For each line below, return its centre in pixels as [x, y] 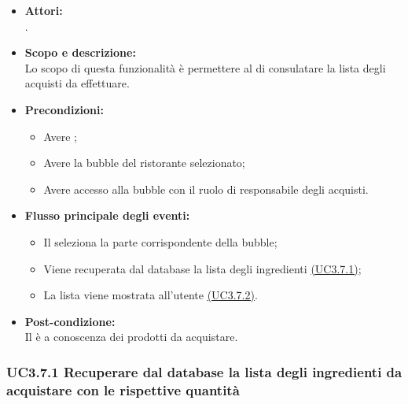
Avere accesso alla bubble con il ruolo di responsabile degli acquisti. [206, 189]
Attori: [44, 10]
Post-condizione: [70, 321]
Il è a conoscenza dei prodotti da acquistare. [131, 337]
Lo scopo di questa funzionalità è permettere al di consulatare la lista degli [205, 67]
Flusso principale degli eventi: [107, 215]
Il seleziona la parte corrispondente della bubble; [160, 241]
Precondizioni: [64, 109]
